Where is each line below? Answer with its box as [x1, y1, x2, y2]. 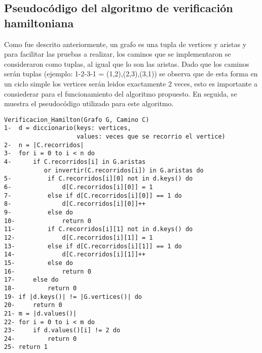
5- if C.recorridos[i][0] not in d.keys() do [4, 175, 193, 183]
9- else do [4, 208, 73, 216]
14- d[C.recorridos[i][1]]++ [4, 251, 146, 258]
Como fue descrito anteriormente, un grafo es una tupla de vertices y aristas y [4, 38, 247, 49]
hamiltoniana [4, 15, 74, 30]
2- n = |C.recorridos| [4, 141, 84, 149]
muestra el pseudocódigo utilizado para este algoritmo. [4, 98, 174, 109]
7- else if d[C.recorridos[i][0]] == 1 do [4, 192, 182, 199]
